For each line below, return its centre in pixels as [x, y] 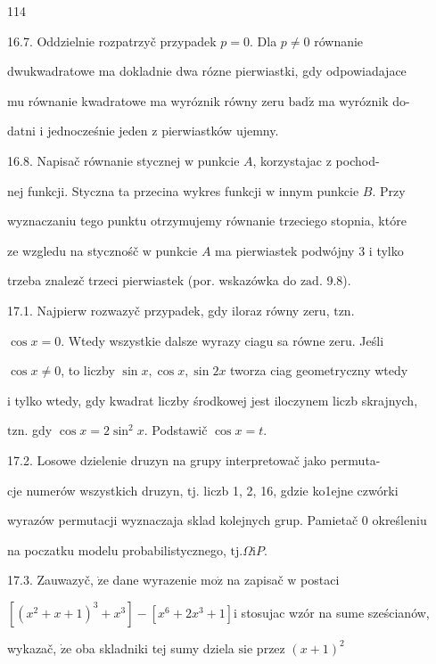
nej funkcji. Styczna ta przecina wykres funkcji [135, 190]
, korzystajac [288, 160]
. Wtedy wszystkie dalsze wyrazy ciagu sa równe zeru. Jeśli [222, 340]
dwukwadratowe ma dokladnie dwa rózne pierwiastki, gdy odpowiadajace [207, 71]
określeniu [399, 520]
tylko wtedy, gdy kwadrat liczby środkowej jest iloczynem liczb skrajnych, [216, 400]
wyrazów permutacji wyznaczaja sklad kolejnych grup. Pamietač [183, 520]
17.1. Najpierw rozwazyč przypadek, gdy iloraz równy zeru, [169, 310]
